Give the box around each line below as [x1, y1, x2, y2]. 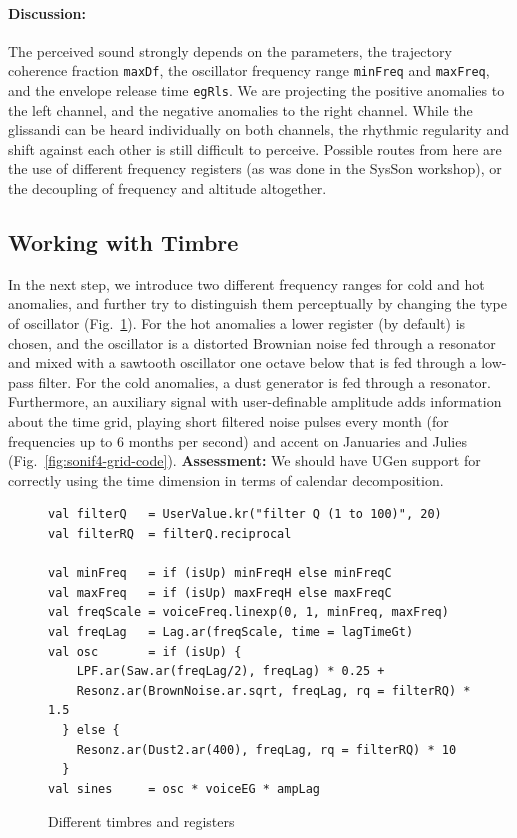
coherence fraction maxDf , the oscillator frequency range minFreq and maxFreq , [8, 60, 490, 81]
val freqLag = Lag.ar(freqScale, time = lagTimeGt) [48, 624, 414, 639]
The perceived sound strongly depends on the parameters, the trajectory [8, 40, 452, 61]
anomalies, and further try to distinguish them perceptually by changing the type [8, 293, 507, 314]
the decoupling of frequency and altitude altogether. [8, 178, 327, 199]
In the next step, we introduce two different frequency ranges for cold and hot [8, 273, 485, 294]
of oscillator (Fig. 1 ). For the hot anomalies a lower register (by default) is [8, 313, 466, 334]
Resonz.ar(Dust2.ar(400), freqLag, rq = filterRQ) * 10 [76, 742, 457, 757]
